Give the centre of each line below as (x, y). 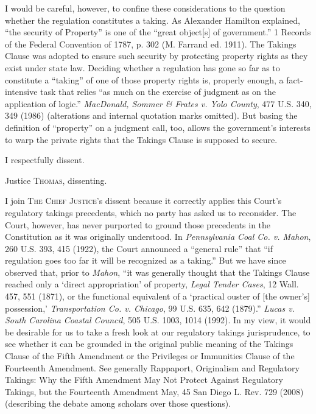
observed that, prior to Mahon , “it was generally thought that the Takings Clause (157, 272)
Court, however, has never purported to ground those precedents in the (138, 224)
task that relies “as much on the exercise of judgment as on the (158, 92)
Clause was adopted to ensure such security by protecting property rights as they (156, 56)
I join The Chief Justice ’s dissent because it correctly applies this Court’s (143, 201)
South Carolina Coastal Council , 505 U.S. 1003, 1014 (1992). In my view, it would (158, 320)
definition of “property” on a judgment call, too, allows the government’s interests (158, 127)
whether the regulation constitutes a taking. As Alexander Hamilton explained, (153, 20)
